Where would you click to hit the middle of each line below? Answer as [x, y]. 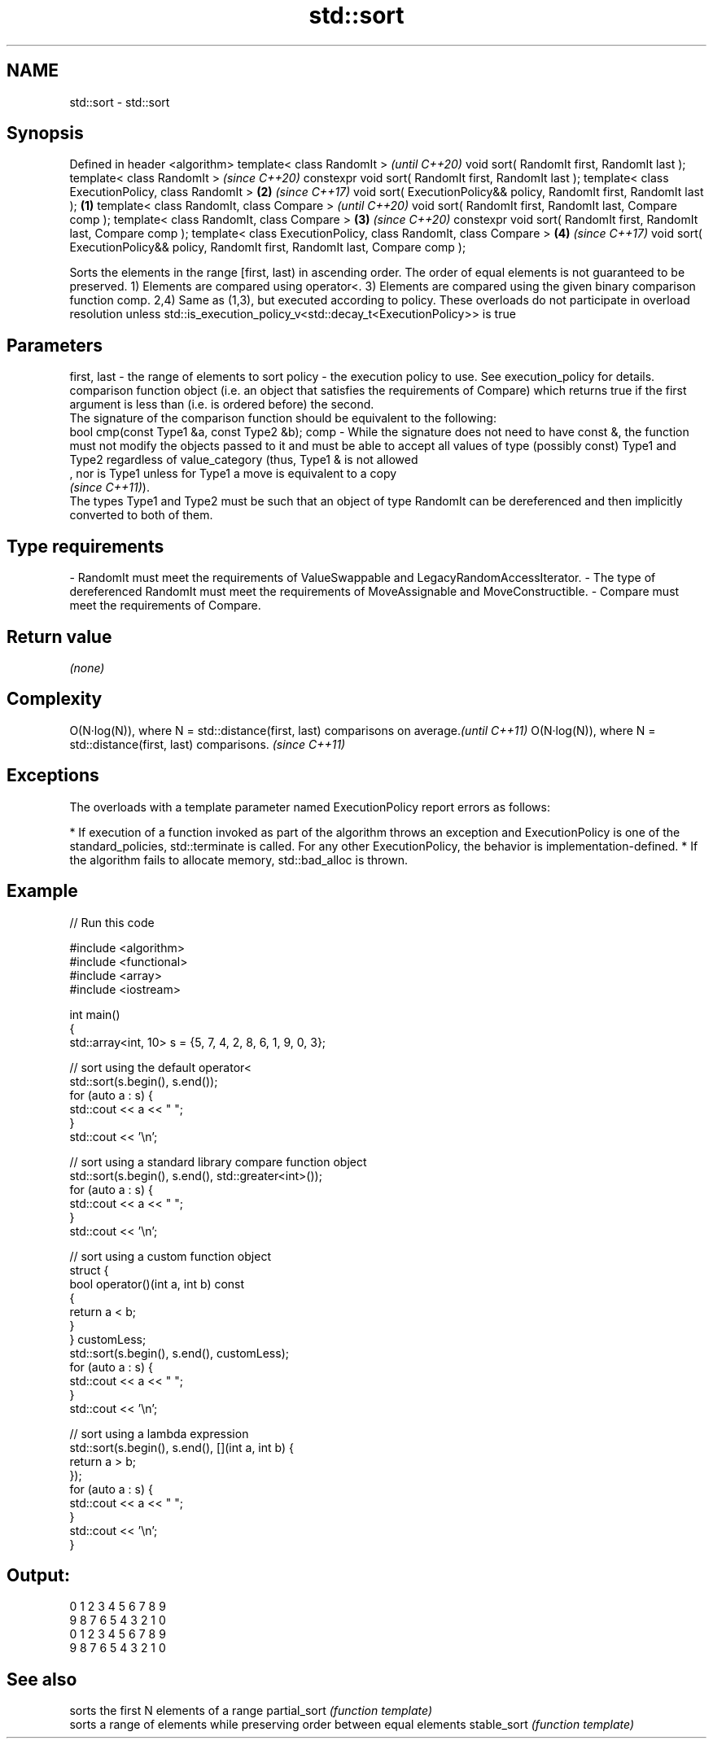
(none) [87, 667]
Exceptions [53, 776]
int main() [95, 1014]
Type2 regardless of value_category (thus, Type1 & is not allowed [244, 460]
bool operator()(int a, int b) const [157, 1284]
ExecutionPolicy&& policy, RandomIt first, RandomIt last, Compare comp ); [268, 247]
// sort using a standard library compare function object [218, 1161]
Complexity [55, 699]
